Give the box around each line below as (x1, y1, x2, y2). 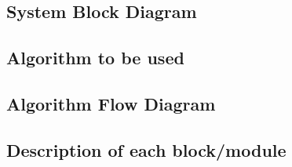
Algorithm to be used (6, 45, 184, 70)
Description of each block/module (6, 137, 287, 162)
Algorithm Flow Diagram (6, 91, 216, 115)
